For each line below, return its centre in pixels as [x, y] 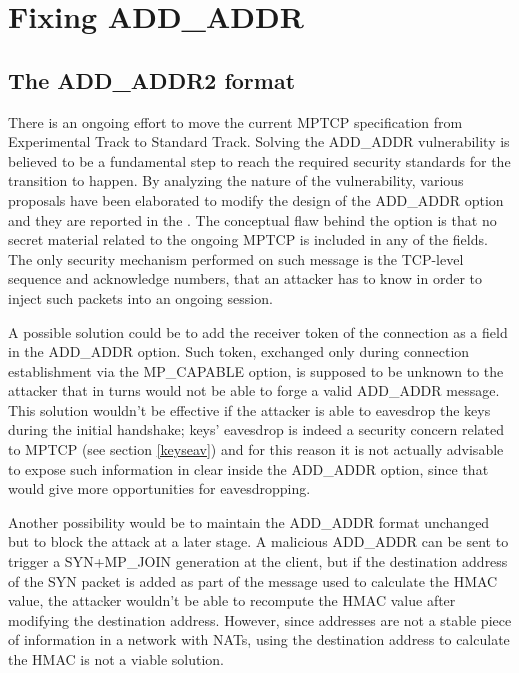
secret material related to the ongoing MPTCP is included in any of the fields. [248, 239]
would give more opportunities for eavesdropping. [159, 488]
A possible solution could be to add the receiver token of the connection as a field [258, 331]
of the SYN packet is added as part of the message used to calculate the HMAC [253, 580]
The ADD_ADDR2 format [152, 79]
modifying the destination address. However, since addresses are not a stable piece [260, 619]
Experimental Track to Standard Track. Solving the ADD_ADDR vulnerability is [259, 141]
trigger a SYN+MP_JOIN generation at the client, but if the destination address [258, 561]
